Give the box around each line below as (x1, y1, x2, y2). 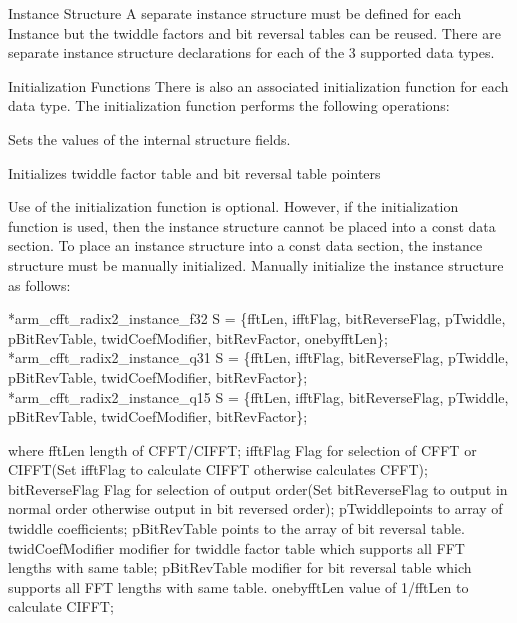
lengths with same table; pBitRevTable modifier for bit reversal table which (8, 557, 472, 578)
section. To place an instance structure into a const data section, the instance (8, 235, 483, 256)
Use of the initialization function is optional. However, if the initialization (8, 196, 459, 217)
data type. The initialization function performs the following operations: (8, 95, 450, 116)
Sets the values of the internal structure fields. (8, 128, 291, 149)
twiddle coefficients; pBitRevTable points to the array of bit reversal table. (8, 518, 465, 539)
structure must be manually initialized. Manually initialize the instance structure (8, 254, 504, 275)
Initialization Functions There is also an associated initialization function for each (8, 75, 509, 96)
